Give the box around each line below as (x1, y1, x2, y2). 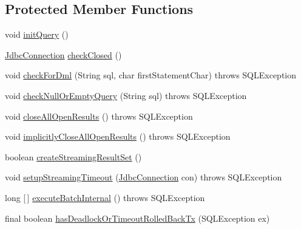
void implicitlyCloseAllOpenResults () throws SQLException (5, 130, 231, 143)
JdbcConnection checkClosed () (5, 48, 122, 61)
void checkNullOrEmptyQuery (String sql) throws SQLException (5, 89, 247, 101)
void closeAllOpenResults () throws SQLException (5, 109, 193, 122)
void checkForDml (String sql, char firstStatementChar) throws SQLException (5, 69, 297, 81)
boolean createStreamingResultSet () (5, 150, 142, 163)
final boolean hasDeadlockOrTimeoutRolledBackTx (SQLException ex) (5, 211, 270, 224)
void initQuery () (5, 28, 69, 41)
